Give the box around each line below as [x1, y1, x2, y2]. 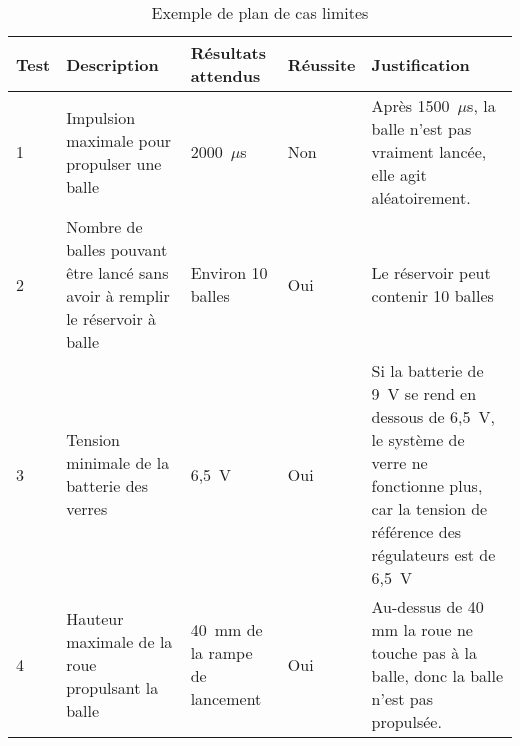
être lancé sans [66, 261, 169, 284]
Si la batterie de [371, 359, 484, 382]
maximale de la [66, 629, 173, 653]
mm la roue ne [371, 618, 473, 641]
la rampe [190, 641, 253, 664]
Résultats [190, 41, 267, 64]
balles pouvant [66, 238, 168, 261]
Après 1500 [371, 94, 450, 117]
